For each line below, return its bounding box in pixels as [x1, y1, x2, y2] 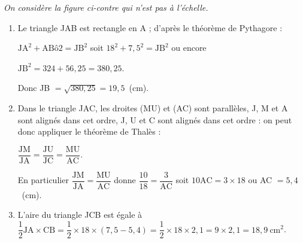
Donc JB [17, 81, 50, 94]
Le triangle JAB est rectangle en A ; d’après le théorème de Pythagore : [17, 21, 283, 34]
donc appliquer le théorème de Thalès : [17, 125, 161, 138]
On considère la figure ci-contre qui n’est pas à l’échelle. [4, 1, 208, 13]
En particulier [17, 174, 69, 186]
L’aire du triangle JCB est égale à [17, 208, 143, 221]
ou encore [171, 41, 207, 54]
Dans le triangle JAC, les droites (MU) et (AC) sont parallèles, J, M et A [17, 101, 288, 114]
